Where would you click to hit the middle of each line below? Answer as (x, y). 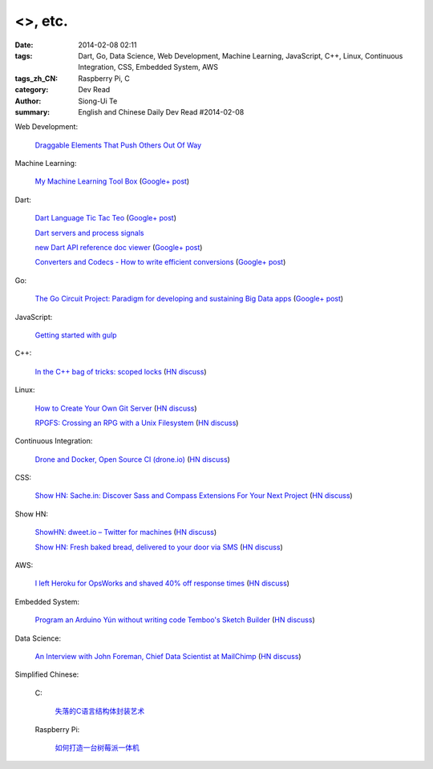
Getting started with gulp (76, 335)
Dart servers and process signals (89, 233)
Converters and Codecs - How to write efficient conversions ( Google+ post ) (160, 262)
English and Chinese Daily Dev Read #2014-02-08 (161, 111)
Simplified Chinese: (47, 674)
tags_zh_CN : (36, 78)
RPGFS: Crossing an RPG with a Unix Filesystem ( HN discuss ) (137, 423)
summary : (32, 111)
